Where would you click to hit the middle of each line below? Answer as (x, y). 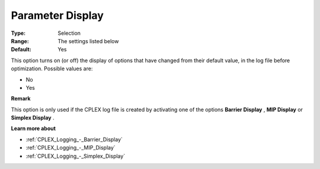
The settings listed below (88, 41)
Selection (69, 33)
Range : (20, 41)
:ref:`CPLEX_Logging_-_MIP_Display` (71, 148)
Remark (21, 99)
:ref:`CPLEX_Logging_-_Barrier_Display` (74, 139)
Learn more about (33, 129)
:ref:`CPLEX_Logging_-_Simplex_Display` (76, 156)
